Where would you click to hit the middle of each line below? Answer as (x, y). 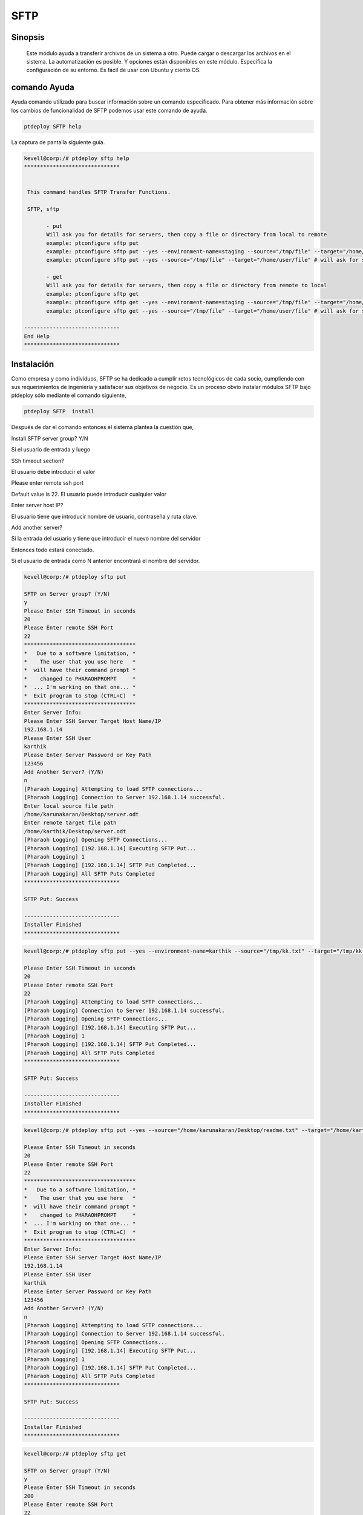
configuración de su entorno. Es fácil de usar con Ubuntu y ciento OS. (113, 70)
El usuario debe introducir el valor (53, 472)
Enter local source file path (69, 806)
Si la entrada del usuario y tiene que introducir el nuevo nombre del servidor (106, 539)
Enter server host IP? (37, 505)
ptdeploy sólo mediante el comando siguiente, (69, 395)
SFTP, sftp (44, 209)
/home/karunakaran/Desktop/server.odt (81, 814)
